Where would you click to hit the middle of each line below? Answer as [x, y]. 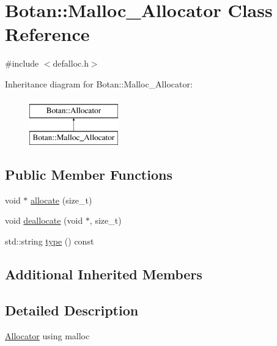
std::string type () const [50, 241]
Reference [47, 34]
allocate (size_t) [61, 200]
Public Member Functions [89, 175]
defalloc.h [71, 63]
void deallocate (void [44, 220]
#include [22, 63]
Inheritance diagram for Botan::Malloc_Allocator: [99, 83]
